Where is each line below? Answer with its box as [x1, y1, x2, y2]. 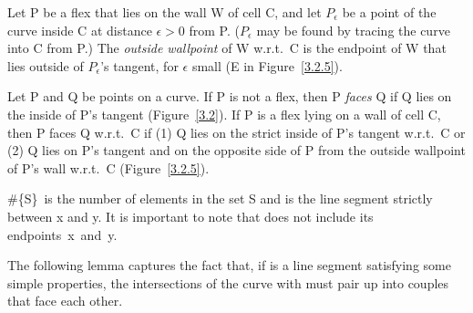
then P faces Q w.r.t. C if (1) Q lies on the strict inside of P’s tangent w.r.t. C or [7, 122, 466, 141]
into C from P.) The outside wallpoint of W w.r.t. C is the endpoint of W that [7, 38, 447, 57]
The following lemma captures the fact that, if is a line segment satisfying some [7, 256, 451, 275]
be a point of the [342, 3, 437, 21]
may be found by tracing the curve [256, 20, 450, 39]
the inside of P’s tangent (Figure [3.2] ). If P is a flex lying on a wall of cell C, [7, 104, 441, 123]
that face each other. [7, 291, 123, 310]
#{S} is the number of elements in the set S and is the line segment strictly [7, 189, 433, 208]
